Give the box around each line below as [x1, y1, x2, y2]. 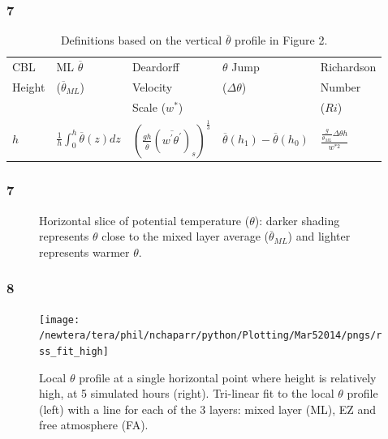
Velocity [131, 78, 173, 95]
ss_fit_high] [39, 345, 109, 357]
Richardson [320, 58, 377, 75]
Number [320, 78, 361, 95]
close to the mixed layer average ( [101, 228, 269, 245]
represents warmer [39, 243, 130, 260]
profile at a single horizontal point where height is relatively [79, 369, 377, 386]
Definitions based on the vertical [60, 32, 222, 49]
